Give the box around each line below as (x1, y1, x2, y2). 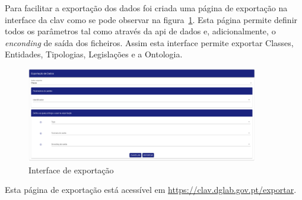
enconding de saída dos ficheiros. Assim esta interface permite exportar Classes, (5, 36, 294, 49)
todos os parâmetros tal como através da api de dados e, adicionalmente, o (5, 25, 276, 37)
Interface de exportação (28, 163, 114, 176)
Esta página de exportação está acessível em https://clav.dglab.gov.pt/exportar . (5, 183, 297, 196)
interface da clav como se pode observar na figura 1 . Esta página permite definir (5, 13, 298, 25)
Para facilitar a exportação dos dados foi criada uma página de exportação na (5, 2, 288, 14)
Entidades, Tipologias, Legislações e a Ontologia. (5, 48, 183, 60)
